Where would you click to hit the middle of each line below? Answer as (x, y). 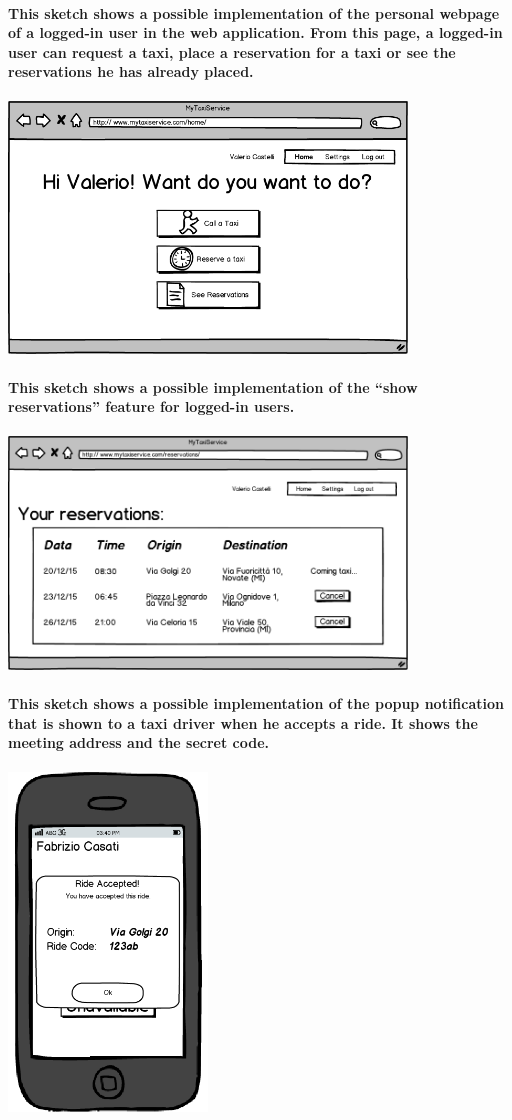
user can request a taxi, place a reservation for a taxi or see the (232, 51)
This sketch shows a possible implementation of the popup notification (256, 703)
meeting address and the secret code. (139, 742)
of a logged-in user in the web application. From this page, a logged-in (255, 32)
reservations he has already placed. (131, 71)
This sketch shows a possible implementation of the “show (213, 386)
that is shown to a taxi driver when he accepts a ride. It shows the (243, 722)
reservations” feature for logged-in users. (151, 406)
